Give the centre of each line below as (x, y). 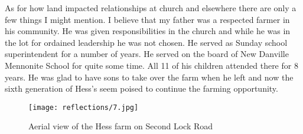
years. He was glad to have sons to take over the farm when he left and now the (149, 77)
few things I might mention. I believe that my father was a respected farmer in (147, 19)
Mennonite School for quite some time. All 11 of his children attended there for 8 (151, 65)
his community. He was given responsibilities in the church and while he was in (148, 31)
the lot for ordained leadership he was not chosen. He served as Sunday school (146, 42)
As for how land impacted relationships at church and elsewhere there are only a (151, 8)
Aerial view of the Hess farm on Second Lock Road (121, 126)
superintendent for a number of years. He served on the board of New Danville (147, 54)
